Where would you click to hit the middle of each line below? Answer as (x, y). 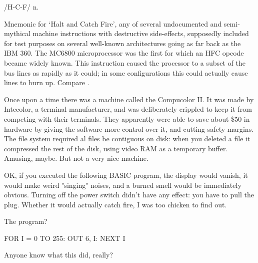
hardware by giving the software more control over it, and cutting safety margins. (129, 128)
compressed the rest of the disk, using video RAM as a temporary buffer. (116, 148)
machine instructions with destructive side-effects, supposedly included (141, 33)
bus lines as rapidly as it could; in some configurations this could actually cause (126, 72)
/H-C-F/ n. (21, 7)
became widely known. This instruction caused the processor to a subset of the (125, 62)
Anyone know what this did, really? (58, 255)
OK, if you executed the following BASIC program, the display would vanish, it (126, 175)
